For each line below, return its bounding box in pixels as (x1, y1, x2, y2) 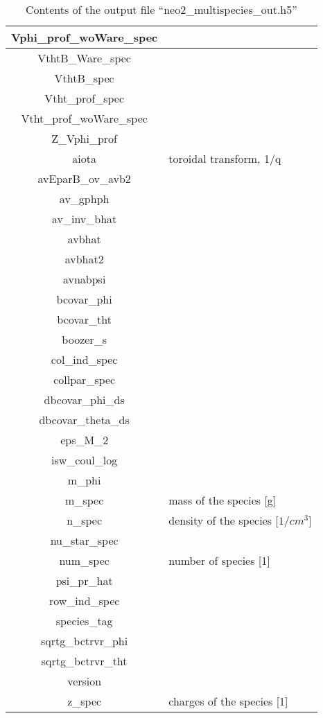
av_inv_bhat (51, 211, 117, 227)
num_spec (59, 552, 110, 568)
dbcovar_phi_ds (44, 392, 125, 408)
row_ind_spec (49, 593, 120, 608)
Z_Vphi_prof (51, 130, 118, 146)
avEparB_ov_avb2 (37, 170, 131, 186)
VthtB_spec (54, 70, 114, 86)
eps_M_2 (60, 432, 109, 448)
